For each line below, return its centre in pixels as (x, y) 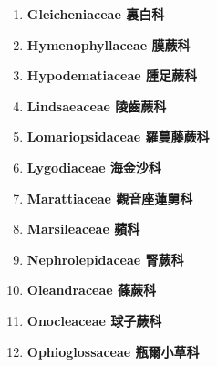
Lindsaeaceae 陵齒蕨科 (97, 105)
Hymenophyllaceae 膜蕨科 (108, 44)
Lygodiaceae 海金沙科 (94, 167)
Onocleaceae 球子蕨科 (94, 320)
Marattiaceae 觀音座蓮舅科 (110, 198)
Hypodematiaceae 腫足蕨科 (112, 75)
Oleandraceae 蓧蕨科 (92, 290)
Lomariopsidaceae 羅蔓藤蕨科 (118, 136)
